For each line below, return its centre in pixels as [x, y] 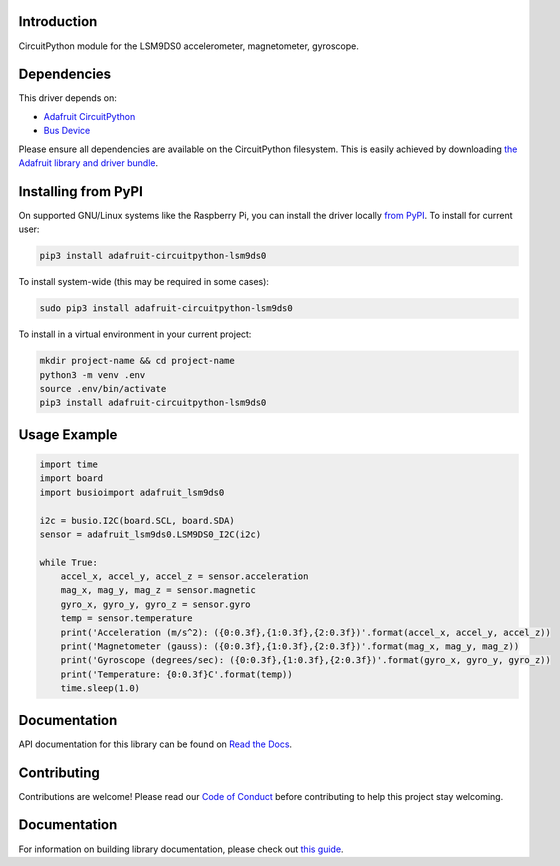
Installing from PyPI [81, 191]
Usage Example [68, 434]
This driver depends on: [67, 98]
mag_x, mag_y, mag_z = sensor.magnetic [158, 590]
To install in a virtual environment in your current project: [135, 334]
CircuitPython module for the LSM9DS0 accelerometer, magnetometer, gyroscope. [189, 46]
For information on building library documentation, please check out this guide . [181, 849]
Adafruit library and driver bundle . [88, 162]
